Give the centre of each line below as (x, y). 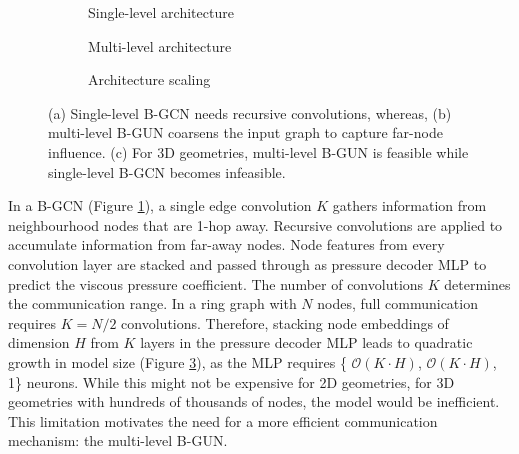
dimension (39, 342)
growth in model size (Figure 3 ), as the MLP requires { (177, 361)
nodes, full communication (397, 303)
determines (477, 283)
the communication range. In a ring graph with (152, 303)
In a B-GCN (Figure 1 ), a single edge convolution (160, 205)
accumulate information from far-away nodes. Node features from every (226, 244)
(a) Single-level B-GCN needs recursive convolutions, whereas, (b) (250, 112)
